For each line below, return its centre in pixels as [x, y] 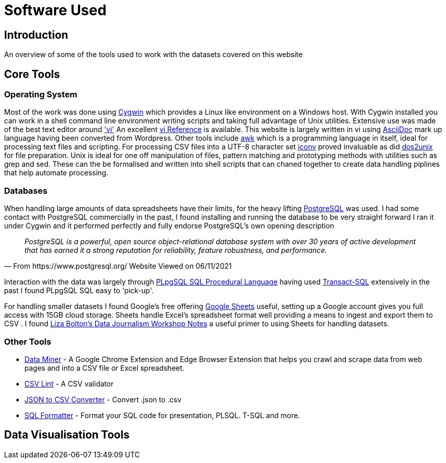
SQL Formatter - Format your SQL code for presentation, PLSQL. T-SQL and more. [162, 415]
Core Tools [32, 74]
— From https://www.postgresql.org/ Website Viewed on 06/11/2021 [118, 266]
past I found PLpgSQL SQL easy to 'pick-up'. [79, 291]
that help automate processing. [56, 173]
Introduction [36, 35]
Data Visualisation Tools [67, 435]
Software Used [55, 10]
